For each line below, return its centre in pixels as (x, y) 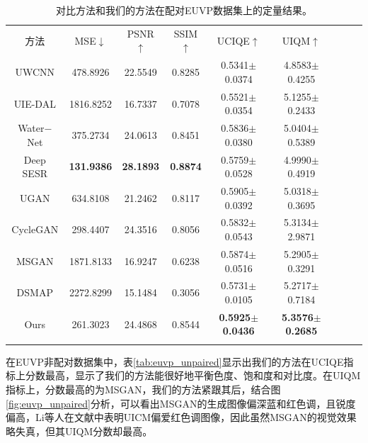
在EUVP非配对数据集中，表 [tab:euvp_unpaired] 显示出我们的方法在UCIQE (175, 361)
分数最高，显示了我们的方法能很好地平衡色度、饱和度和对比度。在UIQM (193, 375)
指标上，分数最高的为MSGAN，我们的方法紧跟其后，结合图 (143, 389)
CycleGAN (35, 229)
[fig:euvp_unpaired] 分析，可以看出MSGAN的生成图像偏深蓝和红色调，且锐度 (181, 403)
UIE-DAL (35, 103)
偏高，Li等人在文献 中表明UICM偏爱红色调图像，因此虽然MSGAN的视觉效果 (181, 417)
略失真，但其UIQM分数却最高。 (79, 431)
